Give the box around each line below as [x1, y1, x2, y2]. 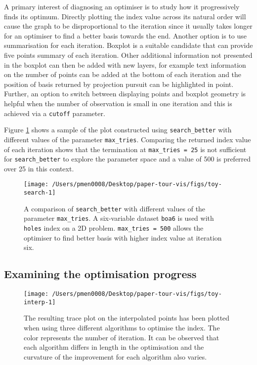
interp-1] [24, 298, 56, 306]
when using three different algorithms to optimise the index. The [24, 322, 220, 332]
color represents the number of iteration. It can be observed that [24, 332, 219, 342]
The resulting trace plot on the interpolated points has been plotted [24, 313, 230, 323]
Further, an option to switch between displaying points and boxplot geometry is [4, 88, 246, 99]
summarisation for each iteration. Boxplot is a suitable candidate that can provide [4, 40, 253, 50]
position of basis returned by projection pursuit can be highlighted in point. [4, 79, 234, 89]
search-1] [24, 189, 56, 197]
